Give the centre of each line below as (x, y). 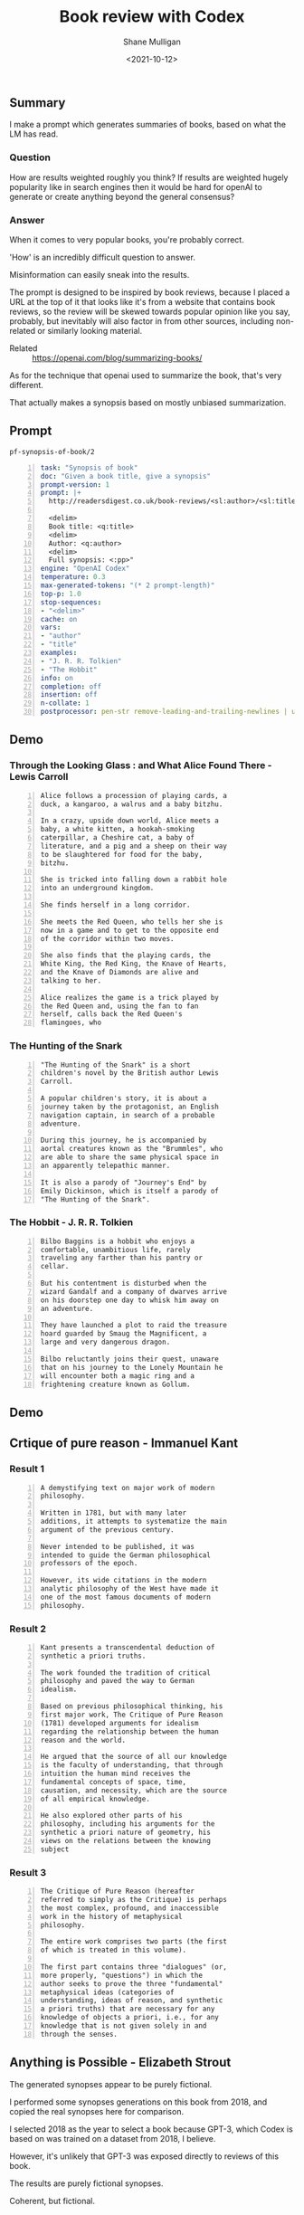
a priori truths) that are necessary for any (128, 2009)
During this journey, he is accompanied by (123, 1141)
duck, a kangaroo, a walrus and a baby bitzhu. (132, 804)
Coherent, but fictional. (52, 2201)
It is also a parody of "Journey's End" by (123, 1183)
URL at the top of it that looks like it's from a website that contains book (142, 301)
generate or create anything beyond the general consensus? (122, 196)
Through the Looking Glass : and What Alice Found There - (141, 765)
